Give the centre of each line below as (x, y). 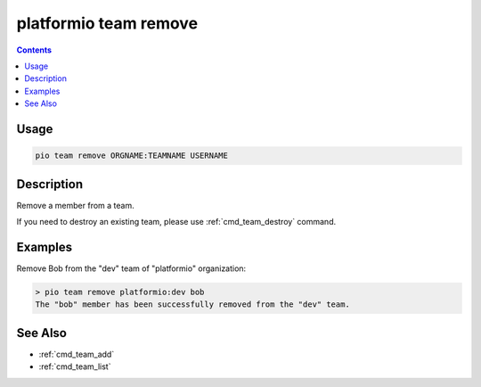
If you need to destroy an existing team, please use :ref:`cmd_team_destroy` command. (176, 222)
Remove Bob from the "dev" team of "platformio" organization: (131, 268)
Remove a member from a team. (75, 205)
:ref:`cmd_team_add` (77, 354)
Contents (34, 50)
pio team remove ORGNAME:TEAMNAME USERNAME (132, 156)
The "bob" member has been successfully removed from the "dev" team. (193, 305)
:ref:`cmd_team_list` (75, 366)
